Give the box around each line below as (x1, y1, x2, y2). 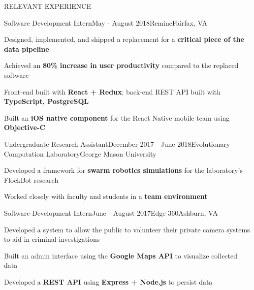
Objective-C (4, 122, 46, 132)
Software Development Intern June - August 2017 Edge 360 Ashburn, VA (4, 207, 218, 218)
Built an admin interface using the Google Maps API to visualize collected (4, 250, 238, 260)
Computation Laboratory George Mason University (4, 148, 157, 159)
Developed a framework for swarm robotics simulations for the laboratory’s (4, 165, 243, 175)
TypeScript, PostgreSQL (4, 96, 89, 106)
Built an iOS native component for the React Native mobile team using (4, 112, 230, 123)
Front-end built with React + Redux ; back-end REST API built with (4, 86, 221, 97)
